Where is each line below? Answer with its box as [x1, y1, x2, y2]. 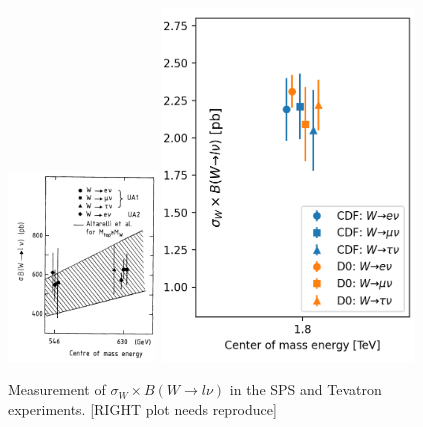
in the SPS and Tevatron [229, 379, 382, 400]
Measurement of [8, 379, 106, 400]
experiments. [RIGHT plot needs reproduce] [8, 398, 277, 419]
